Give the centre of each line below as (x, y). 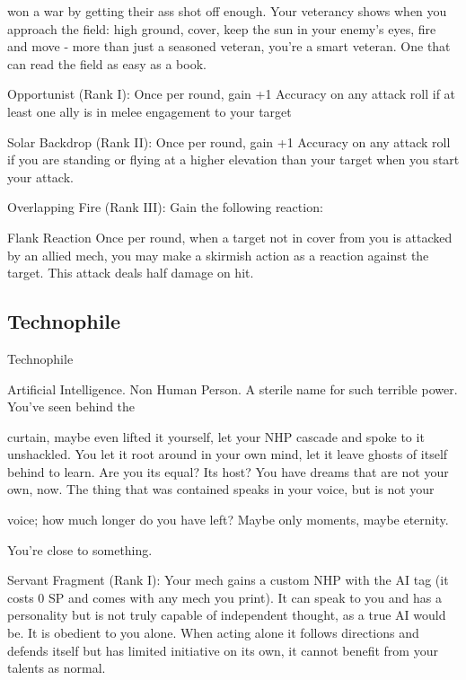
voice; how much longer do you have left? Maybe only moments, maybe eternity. (228, 520)
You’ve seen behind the (71, 406)
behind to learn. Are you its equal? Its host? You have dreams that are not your (228, 471)
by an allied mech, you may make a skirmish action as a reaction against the (218, 255)
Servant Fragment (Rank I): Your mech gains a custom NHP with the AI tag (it (228, 580)
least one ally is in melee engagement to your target (149, 111)
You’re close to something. (80, 549)
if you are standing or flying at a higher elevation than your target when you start (233, 159)
